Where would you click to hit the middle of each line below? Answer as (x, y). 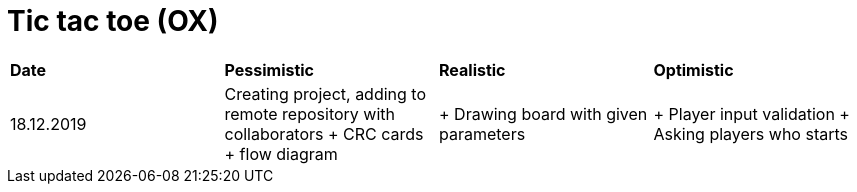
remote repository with (309, 113)
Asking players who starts (750, 133)
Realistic (472, 69)
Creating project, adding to (325, 93)
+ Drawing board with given (543, 113)
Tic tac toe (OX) (113, 21)
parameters (482, 133)
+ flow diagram (281, 153)
